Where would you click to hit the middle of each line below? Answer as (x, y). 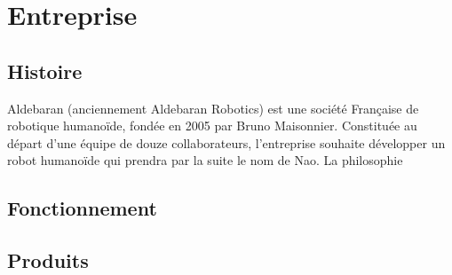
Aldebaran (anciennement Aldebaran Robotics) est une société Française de (213, 108)
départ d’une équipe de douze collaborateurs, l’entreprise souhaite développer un (226, 142)
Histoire (45, 71)
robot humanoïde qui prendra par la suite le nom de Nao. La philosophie (205, 160)
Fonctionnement (82, 208)
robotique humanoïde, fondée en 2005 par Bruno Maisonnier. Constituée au (212, 126)
